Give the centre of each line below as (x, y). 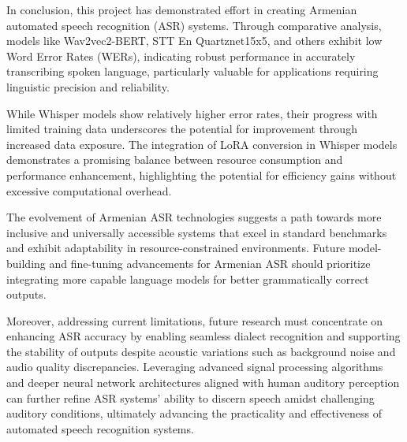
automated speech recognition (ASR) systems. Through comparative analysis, (194, 25)
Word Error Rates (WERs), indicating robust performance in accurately (181, 56)
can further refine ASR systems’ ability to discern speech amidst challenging (190, 397)
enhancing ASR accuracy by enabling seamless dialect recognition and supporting (203, 336)
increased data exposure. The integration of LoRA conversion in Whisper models (202, 144)
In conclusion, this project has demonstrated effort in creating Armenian (182, 9)
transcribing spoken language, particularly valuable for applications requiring (192, 71)
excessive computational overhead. (89, 190)
